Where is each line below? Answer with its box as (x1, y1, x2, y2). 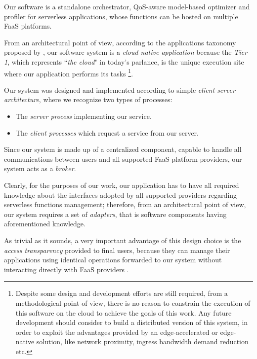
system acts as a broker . (4, 163, 76, 174)
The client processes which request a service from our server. (15, 127, 199, 138)
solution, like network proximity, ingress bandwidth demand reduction (36, 336, 249, 347)
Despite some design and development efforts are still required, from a (15, 288, 228, 298)
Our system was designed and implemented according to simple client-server (4, 84, 235, 95)
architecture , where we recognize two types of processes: (4, 94, 172, 105)
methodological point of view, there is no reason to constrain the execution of (15, 297, 251, 308)
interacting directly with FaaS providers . (4, 264, 129, 274)
